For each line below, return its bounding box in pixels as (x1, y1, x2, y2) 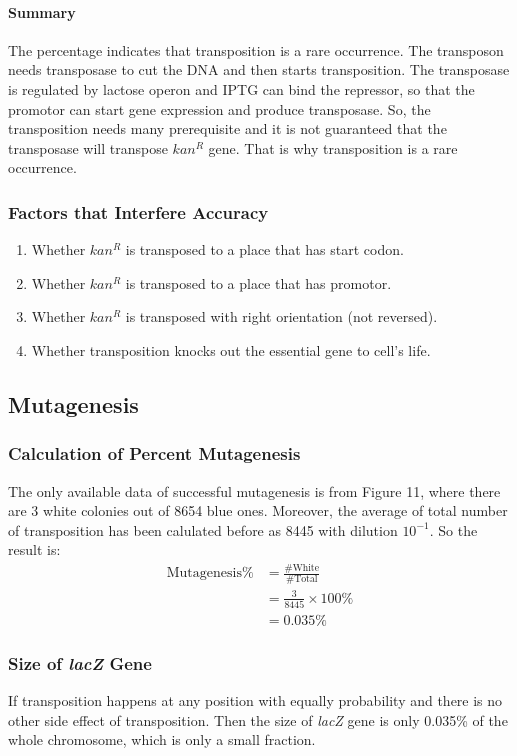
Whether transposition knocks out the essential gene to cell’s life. (31, 339, 431, 360)
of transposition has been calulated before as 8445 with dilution (8, 519, 398, 540)
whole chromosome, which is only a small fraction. (8, 729, 316, 750)
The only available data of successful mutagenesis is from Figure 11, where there (8, 480, 501, 501)
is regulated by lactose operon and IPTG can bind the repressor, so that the (8, 78, 475, 99)
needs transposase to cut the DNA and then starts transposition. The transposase (8, 59, 510, 80)
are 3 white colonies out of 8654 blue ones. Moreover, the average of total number (8, 500, 508, 521)
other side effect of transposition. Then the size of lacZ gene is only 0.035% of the (8, 709, 508, 730)
